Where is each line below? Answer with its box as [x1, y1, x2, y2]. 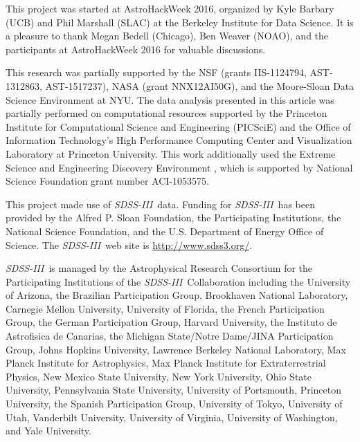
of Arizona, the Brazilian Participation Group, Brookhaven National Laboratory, [6, 288, 348, 302]
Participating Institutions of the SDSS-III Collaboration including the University [6, 274, 351, 288]
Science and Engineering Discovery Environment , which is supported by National [6, 160, 353, 174]
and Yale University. [6, 423, 91, 438]
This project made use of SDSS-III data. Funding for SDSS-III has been [6, 196, 315, 211]
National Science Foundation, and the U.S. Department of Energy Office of [6, 223, 324, 238]
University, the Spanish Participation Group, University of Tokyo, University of [6, 396, 343, 411]
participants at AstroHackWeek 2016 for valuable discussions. [6, 42, 266, 56]
